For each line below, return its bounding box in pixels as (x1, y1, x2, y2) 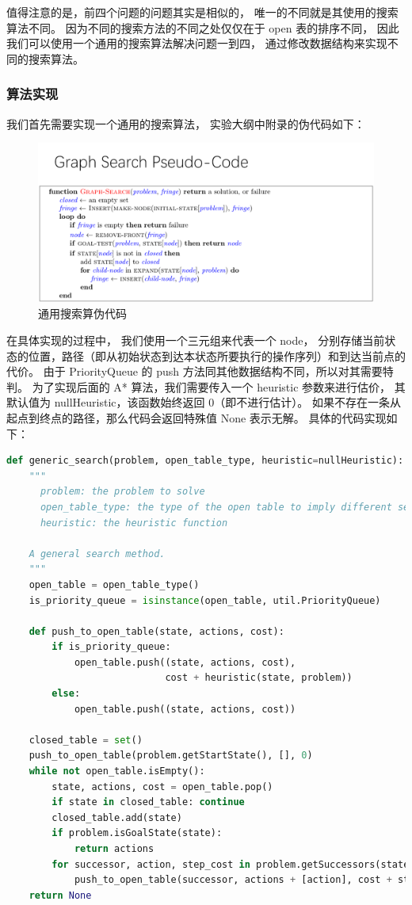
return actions (74, 843, 154, 855)
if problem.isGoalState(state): (51, 827, 223, 839)
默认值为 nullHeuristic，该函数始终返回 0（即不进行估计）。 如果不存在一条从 (6, 394, 401, 410)
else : (51, 688, 81, 700)
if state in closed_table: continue (51, 796, 245, 808)
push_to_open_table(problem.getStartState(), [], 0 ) (29, 750, 313, 762)
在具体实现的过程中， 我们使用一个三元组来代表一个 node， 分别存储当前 (6, 332, 385, 349)
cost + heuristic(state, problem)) (165, 672, 353, 684)
